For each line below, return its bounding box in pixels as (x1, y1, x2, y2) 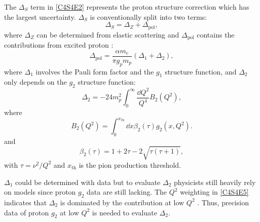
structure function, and (165, 66, 237, 77)
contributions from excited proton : (4, 40, 114, 50)
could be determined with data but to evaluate (15, 176, 161, 187)
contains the (197, 29, 235, 40)
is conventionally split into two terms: (90, 11, 207, 22)
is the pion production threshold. (79, 159, 181, 170)
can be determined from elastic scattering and (36, 29, 179, 40)
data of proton (4, 207, 49, 217)
